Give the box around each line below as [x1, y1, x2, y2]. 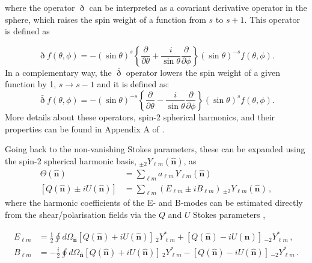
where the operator [5, 1, 75, 13]
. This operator [244, 13, 300, 25]
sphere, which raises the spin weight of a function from [5, 13, 206, 25]
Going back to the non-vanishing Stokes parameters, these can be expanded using [5, 143, 305, 155]
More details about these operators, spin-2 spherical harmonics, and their [5, 110, 275, 123]
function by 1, [5, 78, 57, 90]
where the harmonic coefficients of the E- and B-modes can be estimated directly [5, 196, 303, 209]
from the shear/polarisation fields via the [5, 208, 156, 220]
